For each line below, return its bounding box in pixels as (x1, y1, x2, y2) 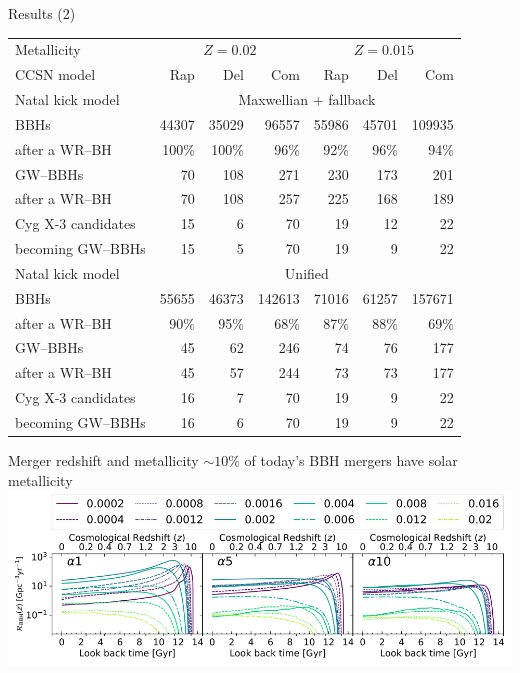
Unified (284, 262, 329, 283)
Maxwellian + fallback (238, 89, 376, 110)
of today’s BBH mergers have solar (244, 450, 458, 471)
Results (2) (8, 3, 76, 23)
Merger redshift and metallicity (8, 450, 199, 471)
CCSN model (15, 64, 96, 85)
